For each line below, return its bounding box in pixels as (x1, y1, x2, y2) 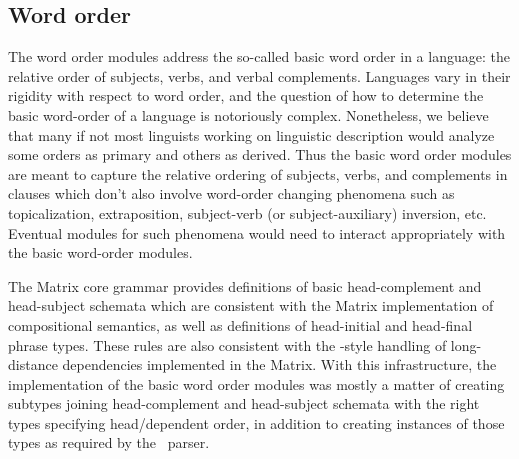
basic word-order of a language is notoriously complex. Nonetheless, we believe (8, 104, 489, 125)
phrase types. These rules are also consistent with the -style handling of (8, 334, 447, 355)
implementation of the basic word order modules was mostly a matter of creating (8, 373, 505, 394)
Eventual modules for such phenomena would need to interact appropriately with (8, 222, 506, 243)
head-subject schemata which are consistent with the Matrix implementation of (8, 295, 494, 316)
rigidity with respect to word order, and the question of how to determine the (8, 85, 484, 106)
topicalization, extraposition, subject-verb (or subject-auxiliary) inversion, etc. (8, 202, 487, 223)
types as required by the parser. (8, 432, 210, 453)
